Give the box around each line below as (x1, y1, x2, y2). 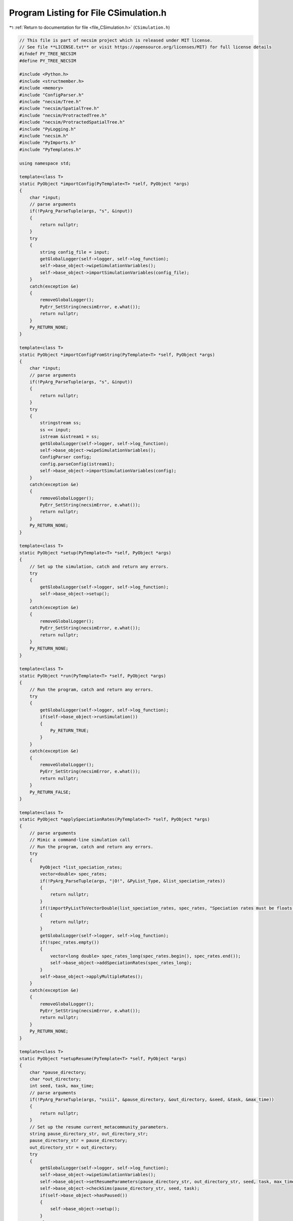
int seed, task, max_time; (29, 1083, 95, 1089)
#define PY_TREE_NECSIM (19, 58, 77, 63)
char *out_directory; (29, 1076, 82, 1082)
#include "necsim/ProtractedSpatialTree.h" (19, 120, 126, 125)
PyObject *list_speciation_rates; (40, 864, 123, 870)
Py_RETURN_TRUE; (50, 728, 89, 733)
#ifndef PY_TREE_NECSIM (19, 51, 77, 57)
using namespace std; (19, 160, 71, 166)
